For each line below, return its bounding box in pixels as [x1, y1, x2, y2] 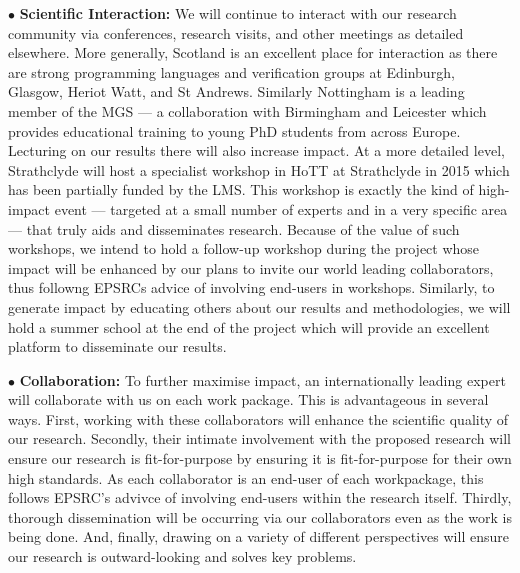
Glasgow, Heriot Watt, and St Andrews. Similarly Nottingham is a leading [8, 81, 465, 102]
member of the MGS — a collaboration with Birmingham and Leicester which [8, 100, 487, 121]
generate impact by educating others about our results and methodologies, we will [8, 296, 511, 317]
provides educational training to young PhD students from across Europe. [8, 120, 461, 141]
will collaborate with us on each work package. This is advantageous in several [8, 389, 489, 410]
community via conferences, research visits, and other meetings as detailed [8, 22, 464, 43]
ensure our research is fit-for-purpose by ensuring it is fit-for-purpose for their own [8, 448, 512, 469]
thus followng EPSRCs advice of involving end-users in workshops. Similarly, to [8, 277, 495, 298]
